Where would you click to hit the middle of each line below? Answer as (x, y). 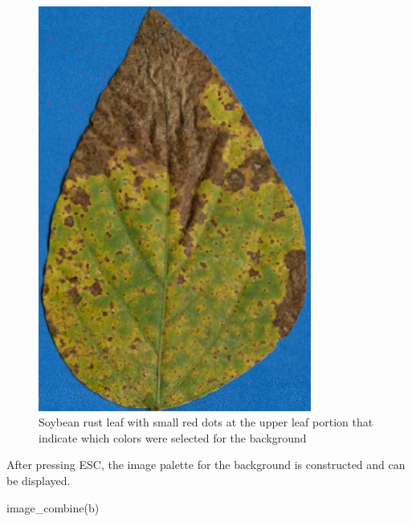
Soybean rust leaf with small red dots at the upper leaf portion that (206, 422)
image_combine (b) (53, 507)
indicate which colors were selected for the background (173, 437)
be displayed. (39, 481)
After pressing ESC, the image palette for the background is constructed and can (206, 465)
